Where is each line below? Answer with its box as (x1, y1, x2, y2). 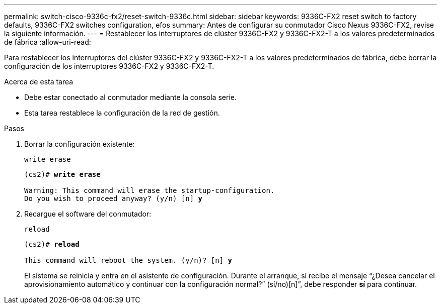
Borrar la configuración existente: (24, 140, 135, 148)
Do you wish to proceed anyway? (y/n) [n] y (24, 194, 203, 202)
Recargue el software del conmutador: (24, 210, 152, 218)
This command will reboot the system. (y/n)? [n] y (24, 256, 233, 264)
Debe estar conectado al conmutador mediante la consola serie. (24, 93, 237, 101)
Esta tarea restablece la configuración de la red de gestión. (24, 109, 220, 117)
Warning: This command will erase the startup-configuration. (24, 186, 275, 194)
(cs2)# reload (24, 240, 80, 248)
